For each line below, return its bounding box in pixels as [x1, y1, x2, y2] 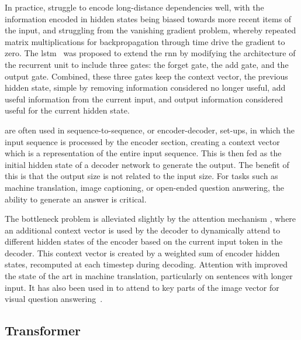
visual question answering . [5, 293, 103, 305]
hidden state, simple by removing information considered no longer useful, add [5, 81, 286, 94]
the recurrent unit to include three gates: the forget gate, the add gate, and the [5, 58, 289, 70]
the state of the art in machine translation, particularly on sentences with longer [5, 270, 293, 282]
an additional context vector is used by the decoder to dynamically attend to [5, 224, 281, 236]
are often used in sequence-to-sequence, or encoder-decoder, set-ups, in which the [5, 123, 295, 136]
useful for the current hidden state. [5, 104, 130, 116]
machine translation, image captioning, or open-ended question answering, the [5, 181, 284, 193]
